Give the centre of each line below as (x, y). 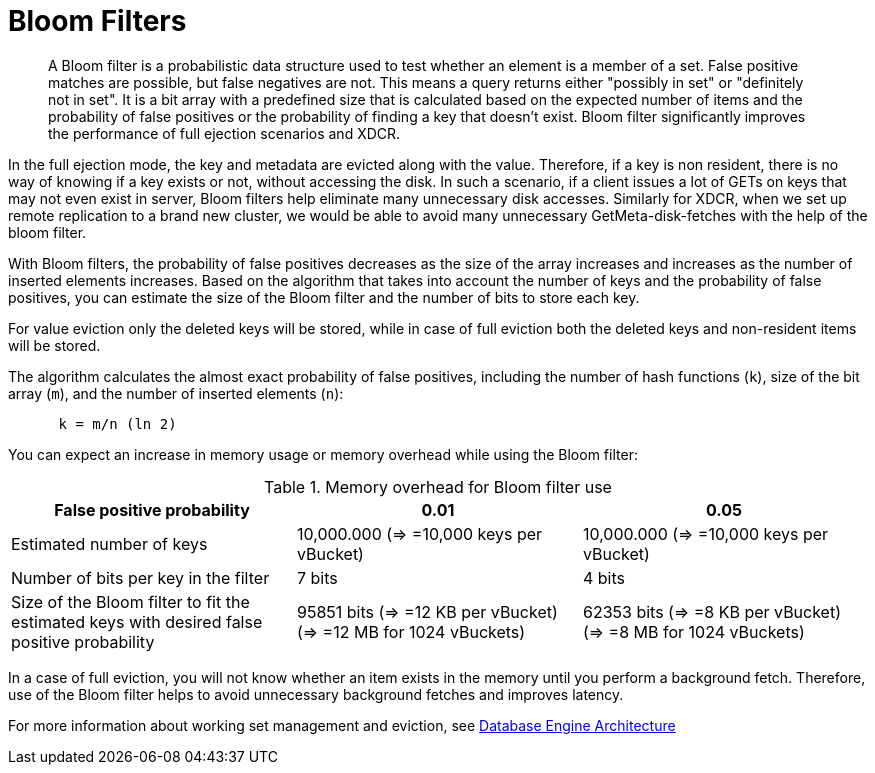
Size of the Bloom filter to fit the (130, 601)
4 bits (603, 577)
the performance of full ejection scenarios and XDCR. (224, 133)
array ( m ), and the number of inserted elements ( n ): (176, 393)
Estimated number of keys (109, 543)
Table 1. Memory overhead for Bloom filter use (438, 486)
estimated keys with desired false (137, 621)
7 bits (317, 577)
